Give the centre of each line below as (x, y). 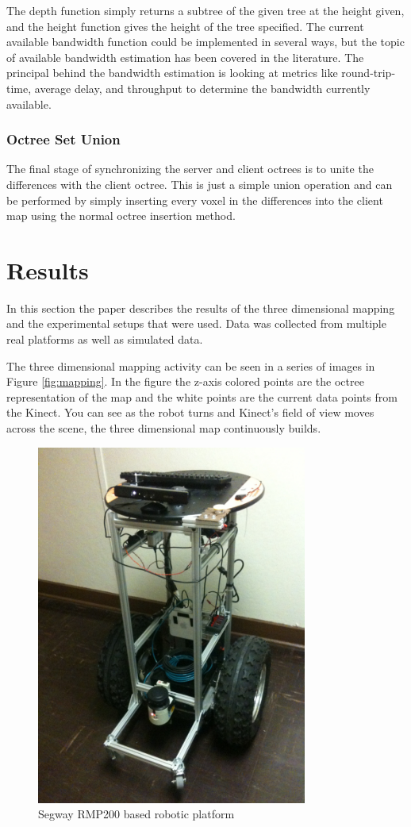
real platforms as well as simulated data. (105, 339)
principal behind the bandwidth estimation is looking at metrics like (172, 73)
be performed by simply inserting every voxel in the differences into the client (195, 200)
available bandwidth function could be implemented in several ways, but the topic (205, 42)
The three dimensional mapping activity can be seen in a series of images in (191, 365)
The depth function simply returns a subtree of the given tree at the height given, (205, 10)
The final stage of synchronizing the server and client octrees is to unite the (190, 169)
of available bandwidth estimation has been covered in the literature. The (185, 57)
